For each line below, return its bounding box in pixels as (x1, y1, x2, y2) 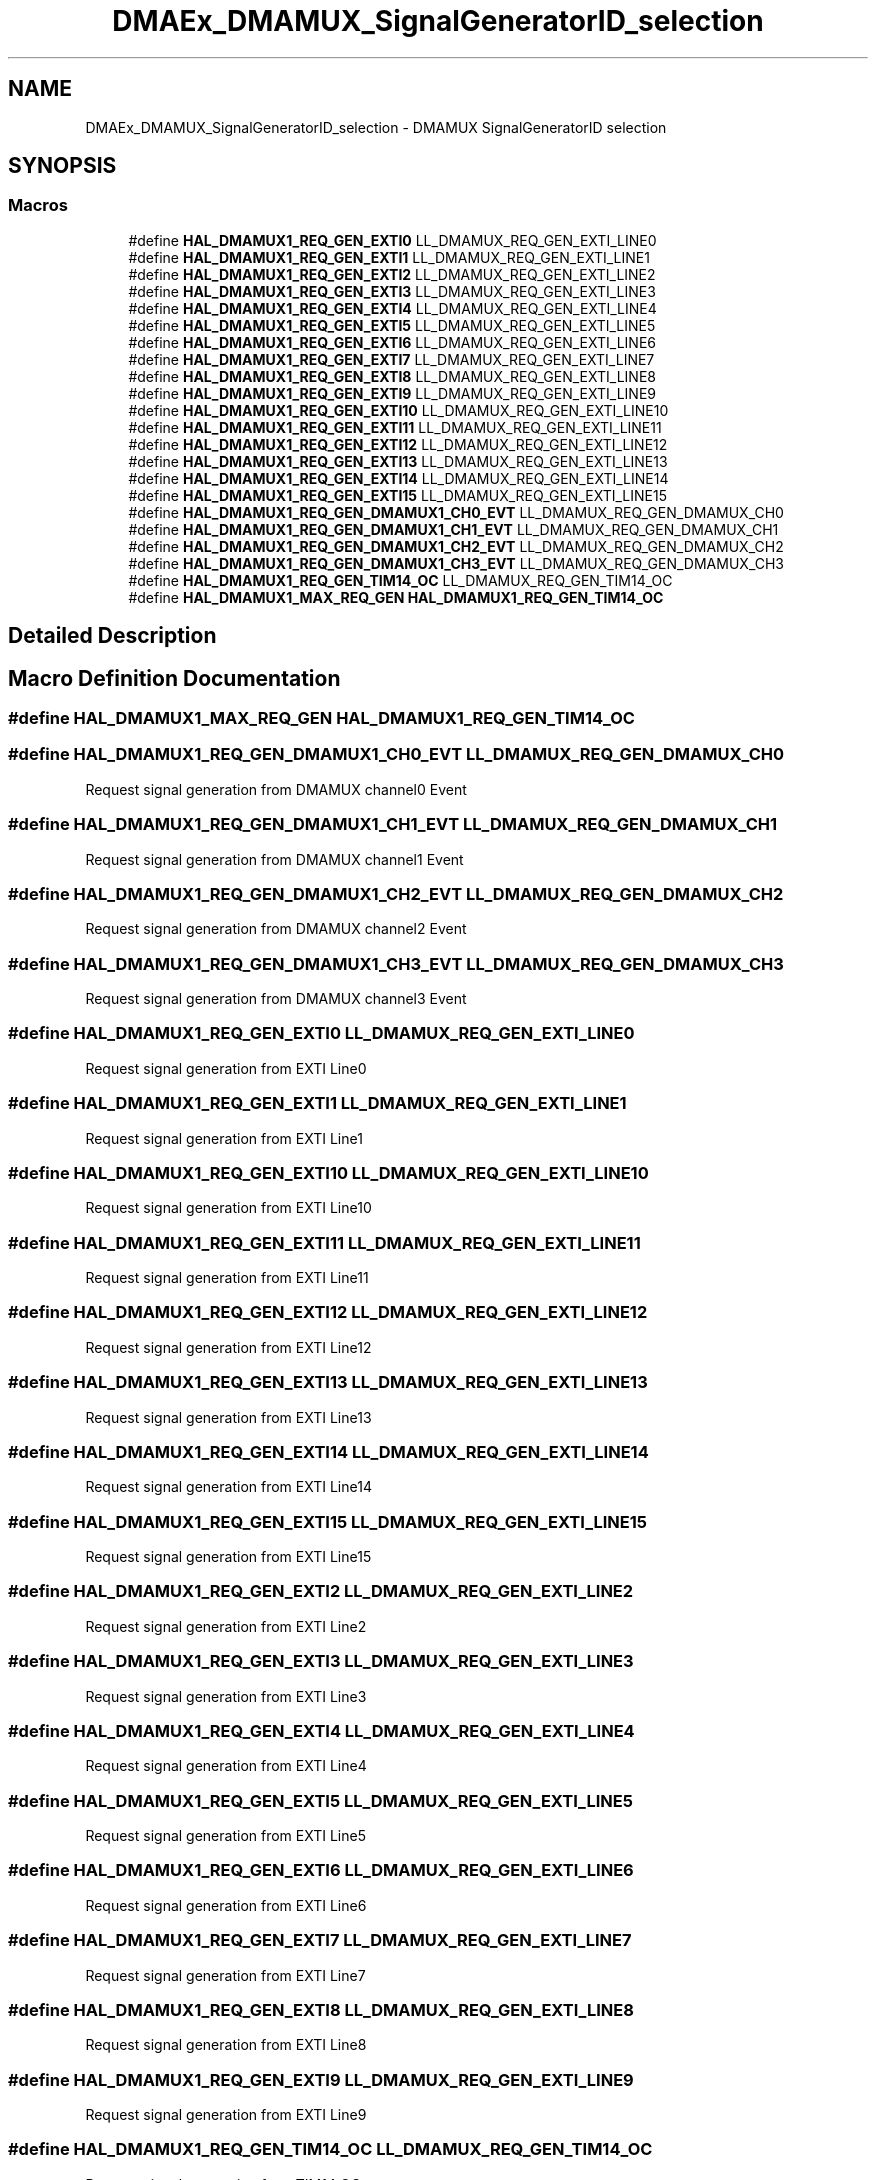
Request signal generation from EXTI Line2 (85, 1617, 367, 1635)
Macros (8, 195, 68, 216)
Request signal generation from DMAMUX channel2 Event (85, 920, 467, 938)
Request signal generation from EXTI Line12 (85, 1338, 372, 1356)
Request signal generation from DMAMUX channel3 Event (85, 990, 467, 1008)
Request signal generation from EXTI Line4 (85, 1757, 367, 1775)
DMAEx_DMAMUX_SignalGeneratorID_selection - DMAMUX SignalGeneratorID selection (85, 118, 667, 136)
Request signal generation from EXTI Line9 (85, 2106, 367, 2124)
